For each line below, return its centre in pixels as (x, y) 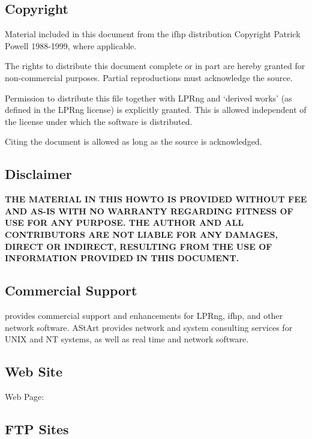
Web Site (34, 371)
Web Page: (25, 396)
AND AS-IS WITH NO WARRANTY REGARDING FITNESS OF (149, 210)
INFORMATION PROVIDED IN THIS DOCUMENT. (122, 258)
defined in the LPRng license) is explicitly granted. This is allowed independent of (156, 110)
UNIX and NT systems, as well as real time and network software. (127, 339)
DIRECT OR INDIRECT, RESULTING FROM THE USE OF (139, 246)
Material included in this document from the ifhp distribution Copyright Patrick (153, 34)
